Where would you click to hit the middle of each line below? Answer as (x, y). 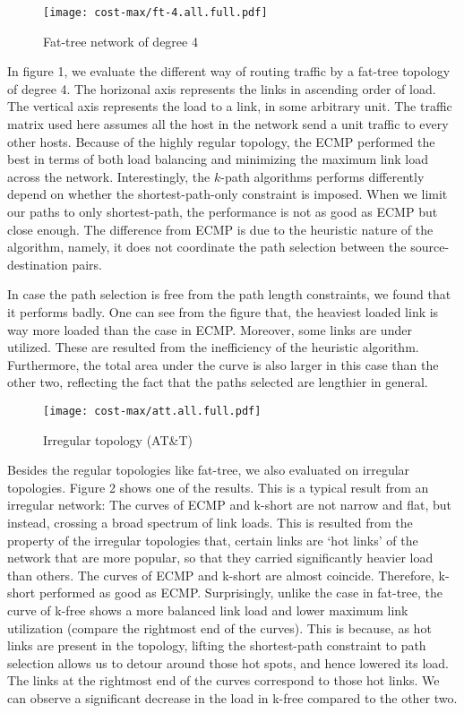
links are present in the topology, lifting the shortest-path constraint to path (217, 645)
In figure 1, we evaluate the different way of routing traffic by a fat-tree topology (229, 71)
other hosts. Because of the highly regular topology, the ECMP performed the (221, 141)
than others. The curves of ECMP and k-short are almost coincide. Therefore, (221, 575)
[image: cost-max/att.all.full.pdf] (152, 411)
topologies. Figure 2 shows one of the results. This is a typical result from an (218, 487)
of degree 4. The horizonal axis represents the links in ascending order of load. (222, 88)
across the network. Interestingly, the (109, 176)
